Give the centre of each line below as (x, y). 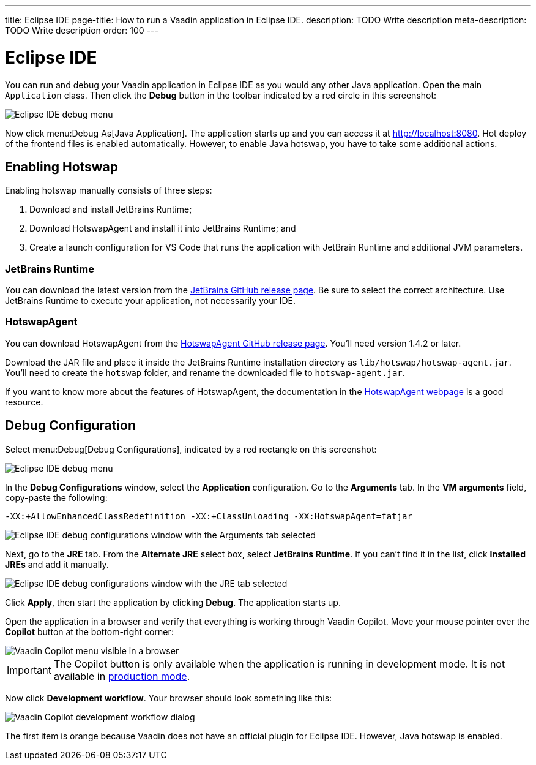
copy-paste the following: (56, 497)
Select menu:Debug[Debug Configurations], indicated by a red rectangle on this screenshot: (191, 449)
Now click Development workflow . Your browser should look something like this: (169, 698)
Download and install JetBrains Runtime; (111, 209)
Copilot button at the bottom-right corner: (89, 631)
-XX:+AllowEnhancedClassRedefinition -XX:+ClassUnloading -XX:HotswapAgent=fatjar (209, 516)
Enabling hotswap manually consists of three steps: (109, 190)
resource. (24, 402)
